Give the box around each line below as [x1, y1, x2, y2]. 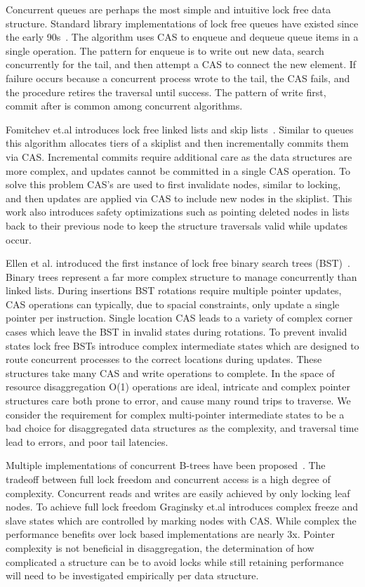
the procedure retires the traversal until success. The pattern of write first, [6, 84, 326, 99]
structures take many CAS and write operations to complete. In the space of [6, 365, 335, 380]
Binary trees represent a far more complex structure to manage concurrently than [6, 269, 357, 284]
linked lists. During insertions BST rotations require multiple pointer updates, [6, 283, 342, 298]
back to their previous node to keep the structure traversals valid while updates [6, 218, 348, 232]
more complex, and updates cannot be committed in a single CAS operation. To [6, 163, 351, 178]
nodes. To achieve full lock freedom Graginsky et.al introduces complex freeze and [6, 499, 359, 514]
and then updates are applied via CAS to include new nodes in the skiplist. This [6, 190, 352, 205]
